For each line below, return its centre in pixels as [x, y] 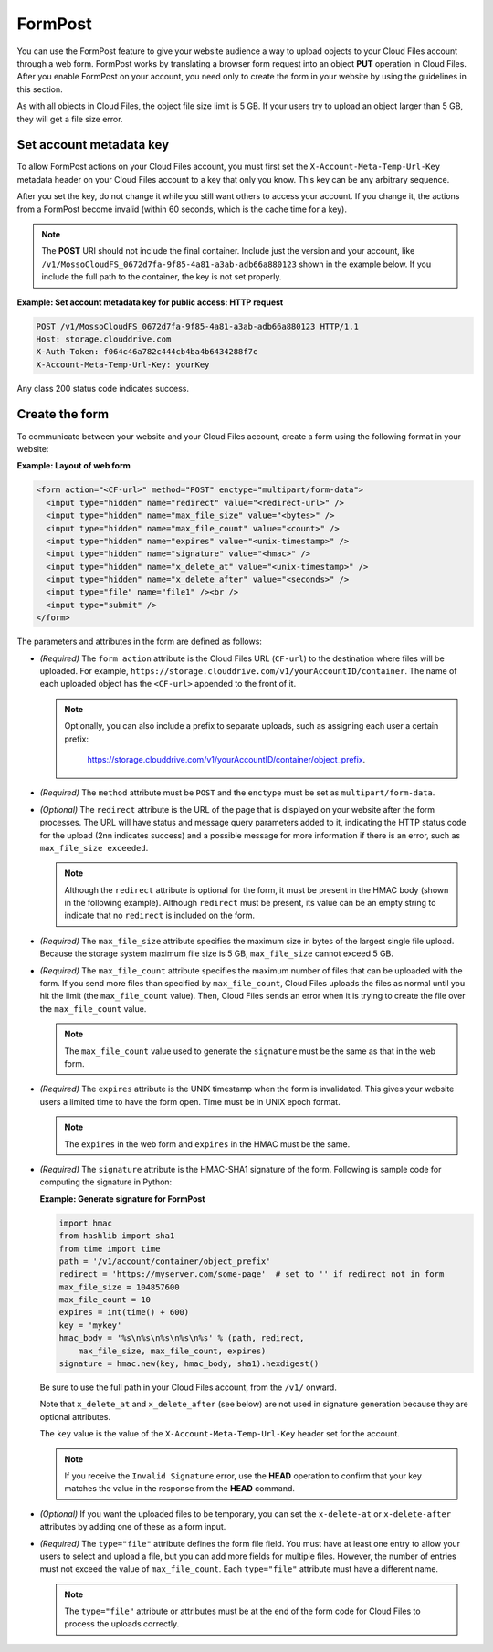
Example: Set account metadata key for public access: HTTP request [150, 302]
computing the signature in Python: [106, 1182]
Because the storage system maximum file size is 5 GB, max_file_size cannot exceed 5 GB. [217, 953]
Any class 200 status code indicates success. [103, 388]
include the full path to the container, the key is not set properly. [162, 277]
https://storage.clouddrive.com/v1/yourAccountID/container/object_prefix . [226, 759]
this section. [40, 89]
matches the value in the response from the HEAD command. [180, 1489]
